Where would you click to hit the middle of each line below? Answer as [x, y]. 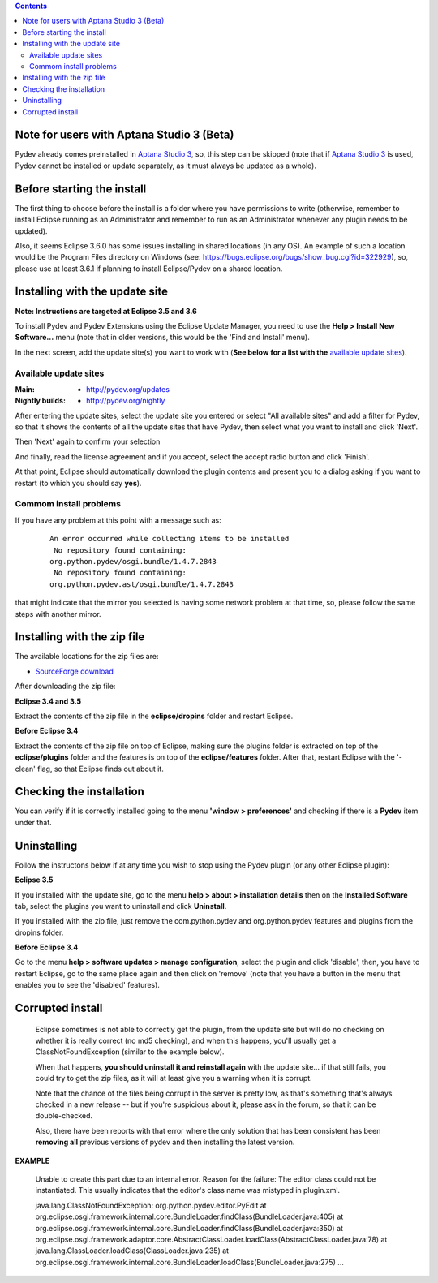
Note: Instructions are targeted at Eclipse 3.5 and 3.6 [106, 311]
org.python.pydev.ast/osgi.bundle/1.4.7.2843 [142, 584]
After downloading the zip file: [65, 687]
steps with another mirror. [58, 614]
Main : [25, 389]
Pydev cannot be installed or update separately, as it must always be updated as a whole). [165, 166]
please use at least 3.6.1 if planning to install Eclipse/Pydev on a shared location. [149, 269]
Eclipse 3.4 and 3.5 [48, 701]
